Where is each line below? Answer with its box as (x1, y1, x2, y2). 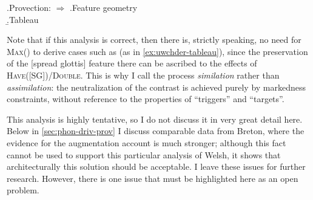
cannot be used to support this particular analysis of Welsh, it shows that (7, 148, 281, 161)
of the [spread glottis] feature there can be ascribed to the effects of (7, 57, 257, 69)
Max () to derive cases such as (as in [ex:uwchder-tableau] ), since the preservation (7, 45, 308, 57)
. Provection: (7, 1, 51, 13)
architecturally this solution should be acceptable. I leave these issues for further (7, 160, 306, 173)
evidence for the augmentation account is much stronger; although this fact (7, 136, 286, 149)
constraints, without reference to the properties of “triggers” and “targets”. (7, 92, 284, 105)
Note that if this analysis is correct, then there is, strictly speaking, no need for (7, 33, 301, 46)
